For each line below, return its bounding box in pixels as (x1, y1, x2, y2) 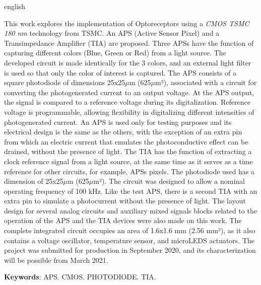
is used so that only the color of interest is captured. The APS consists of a (4, 67, 236, 78)
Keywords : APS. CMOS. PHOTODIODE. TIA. (4, 271, 156, 282)
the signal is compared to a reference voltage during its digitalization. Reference (4, 97, 251, 107)
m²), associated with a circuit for (155, 77, 257, 88)
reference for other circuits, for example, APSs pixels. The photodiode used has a (4, 166, 255, 176)
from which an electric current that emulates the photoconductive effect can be (4, 136, 248, 147)
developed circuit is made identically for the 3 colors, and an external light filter (4, 57, 251, 67)
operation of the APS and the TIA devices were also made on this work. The (4, 215, 242, 226)
